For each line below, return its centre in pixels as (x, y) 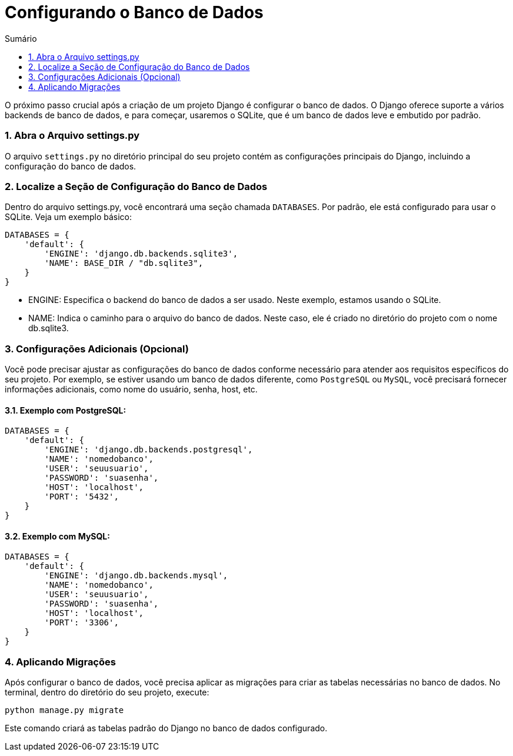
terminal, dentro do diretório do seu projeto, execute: (107, 692)
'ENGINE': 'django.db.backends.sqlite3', (141, 254)
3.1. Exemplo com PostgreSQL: (66, 410)
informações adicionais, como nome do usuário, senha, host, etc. (131, 389)
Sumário (21, 38)
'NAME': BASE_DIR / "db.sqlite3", (124, 263)
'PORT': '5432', (81, 497)
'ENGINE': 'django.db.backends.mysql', (136, 576)
